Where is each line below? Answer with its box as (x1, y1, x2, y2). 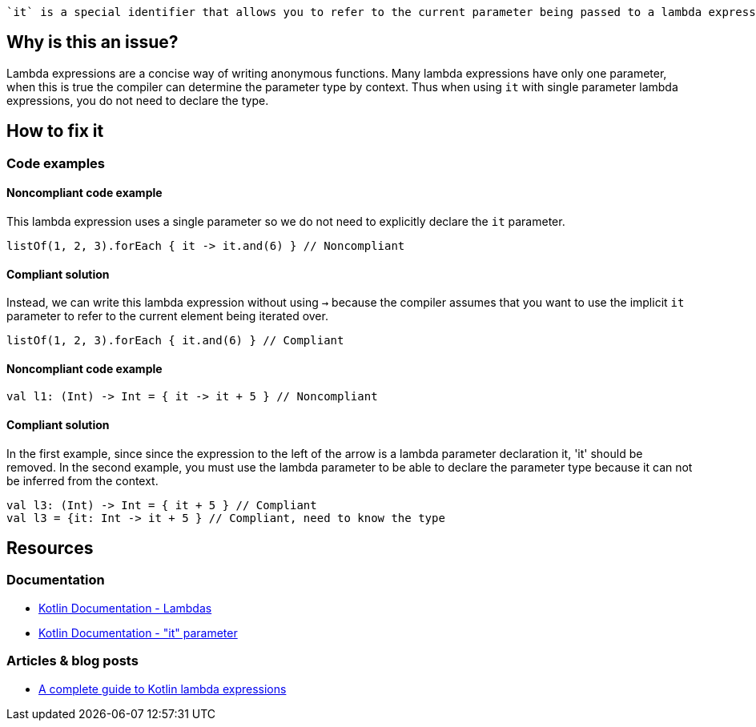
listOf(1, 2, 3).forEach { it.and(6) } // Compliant (6, 334, 344, 347)
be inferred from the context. (6, 473, 159, 488)
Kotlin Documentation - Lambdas (38, 600, 212, 615)
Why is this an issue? (6, 32, 179, 53)
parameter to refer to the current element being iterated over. (6, 309, 328, 323)
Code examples (6, 155, 106, 171)
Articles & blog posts (6, 653, 139, 669)
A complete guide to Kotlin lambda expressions (38, 681, 287, 696)
